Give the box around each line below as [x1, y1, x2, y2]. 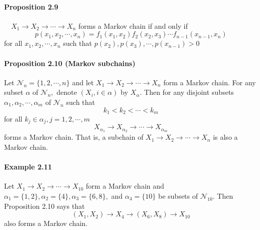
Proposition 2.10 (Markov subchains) [4, 57, 136, 68]
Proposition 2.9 [4, 1, 58, 12]
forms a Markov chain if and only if [78, 20, 188, 31]
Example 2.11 [4, 161, 52, 172]
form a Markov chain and [86, 181, 164, 191]
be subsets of [158, 190, 198, 201]
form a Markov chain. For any [163, 77, 256, 87]
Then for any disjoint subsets [144, 87, 234, 97]
